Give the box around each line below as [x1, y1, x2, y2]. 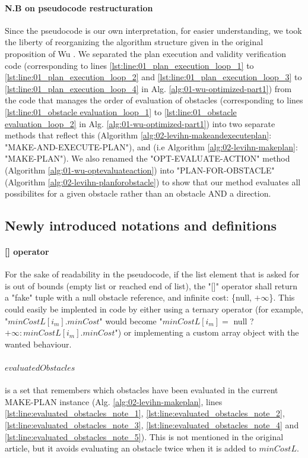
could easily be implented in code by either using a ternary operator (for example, [5, 303, 303, 315]
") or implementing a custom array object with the [115, 326, 299, 339]
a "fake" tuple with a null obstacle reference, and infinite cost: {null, [5, 291, 252, 304]
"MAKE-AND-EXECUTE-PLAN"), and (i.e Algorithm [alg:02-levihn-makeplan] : [5, 140, 298, 153]
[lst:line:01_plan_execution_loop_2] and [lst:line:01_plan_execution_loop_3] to [5, 71, 302, 83]
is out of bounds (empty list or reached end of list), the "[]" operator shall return [5, 279, 297, 292]
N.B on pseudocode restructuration [5, 1, 153, 14]
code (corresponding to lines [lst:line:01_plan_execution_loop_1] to [5, 59, 254, 71]
